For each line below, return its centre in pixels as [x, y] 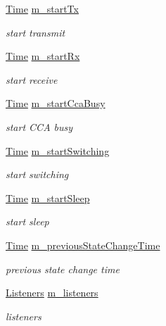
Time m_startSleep [48, 198]
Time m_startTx [42, 8]
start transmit [36, 32]
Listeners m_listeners [52, 293]
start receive [32, 79]
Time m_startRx [43, 56]
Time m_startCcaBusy [56, 103]
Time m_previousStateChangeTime [83, 245]
